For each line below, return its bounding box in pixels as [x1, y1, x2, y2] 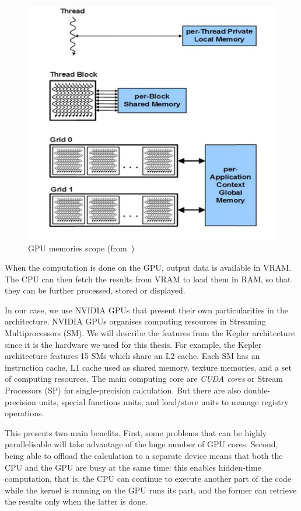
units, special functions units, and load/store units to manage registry [38, 395, 289, 408]
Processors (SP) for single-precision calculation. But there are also [5, 384, 242, 396]
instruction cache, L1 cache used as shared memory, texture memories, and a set [5, 361, 292, 373]
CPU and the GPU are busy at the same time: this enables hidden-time [5, 461, 261, 473]
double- [243, 384, 271, 396]
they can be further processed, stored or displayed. [5, 284, 185, 296]
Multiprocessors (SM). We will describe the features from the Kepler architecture [5, 327, 295, 339]
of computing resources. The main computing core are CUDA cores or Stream [5, 372, 283, 385]
